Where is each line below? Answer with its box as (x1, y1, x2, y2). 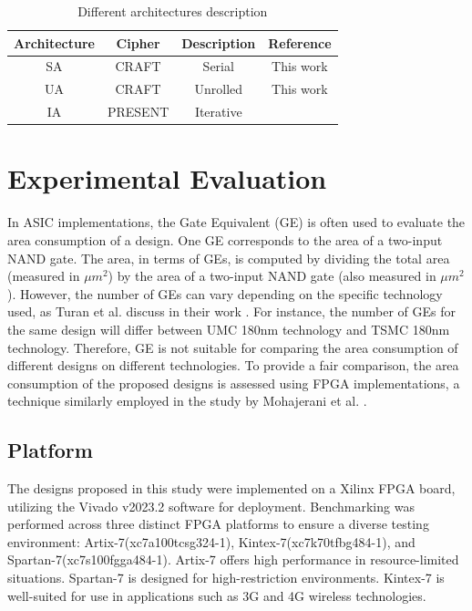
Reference (268, 33, 332, 52)
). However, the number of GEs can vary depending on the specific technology (7, 284, 443, 303)
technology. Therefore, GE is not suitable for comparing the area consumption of (7, 337, 458, 357)
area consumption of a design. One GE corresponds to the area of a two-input (7, 230, 443, 249)
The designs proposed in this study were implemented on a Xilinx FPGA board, (7, 479, 456, 498)
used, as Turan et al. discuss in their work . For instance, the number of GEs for (7, 302, 457, 321)
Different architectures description (77, 2, 268, 20)
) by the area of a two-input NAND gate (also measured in (108, 266, 436, 285)
